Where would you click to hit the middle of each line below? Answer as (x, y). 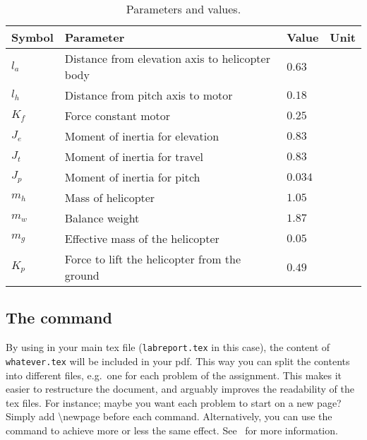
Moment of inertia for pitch (132, 177)
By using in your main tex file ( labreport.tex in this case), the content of (168, 347)
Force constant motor (118, 115)
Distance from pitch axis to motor (149, 95)
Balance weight (102, 218)
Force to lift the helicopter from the (153, 259)
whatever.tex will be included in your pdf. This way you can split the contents (178, 361)
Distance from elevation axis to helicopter (167, 58)
